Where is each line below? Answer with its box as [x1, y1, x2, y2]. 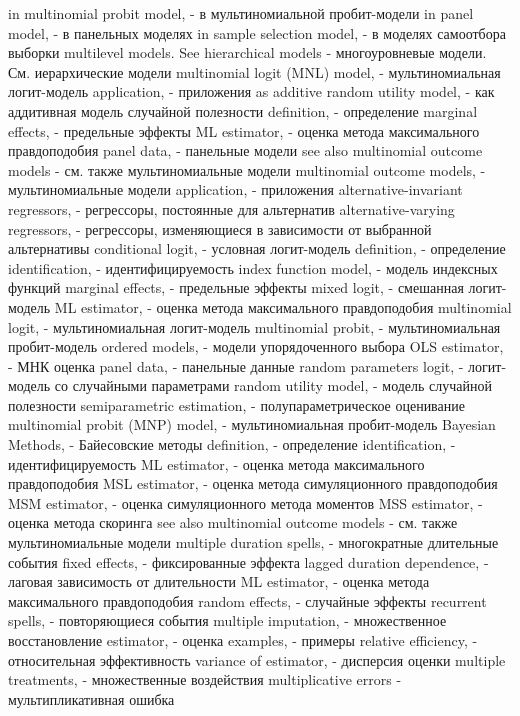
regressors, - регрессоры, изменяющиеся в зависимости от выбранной [8, 218, 432, 239]
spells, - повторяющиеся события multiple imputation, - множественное [8, 610, 447, 631]
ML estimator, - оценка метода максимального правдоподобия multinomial [54, 296, 512, 317]
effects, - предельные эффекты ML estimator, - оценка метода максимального [8, 120, 480, 141]
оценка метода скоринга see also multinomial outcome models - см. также [8, 512, 458, 533]
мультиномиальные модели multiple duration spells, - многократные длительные [8, 532, 499, 553]
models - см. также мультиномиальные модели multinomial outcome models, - [8, 159, 486, 180]
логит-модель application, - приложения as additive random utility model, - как [8, 81, 495, 102]
